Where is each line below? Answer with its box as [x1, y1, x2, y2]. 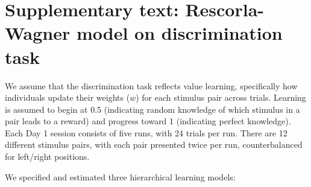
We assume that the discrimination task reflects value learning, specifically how [5, 79, 298, 92]
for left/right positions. [5, 150, 90, 163]
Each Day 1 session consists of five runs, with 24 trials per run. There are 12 [5, 126, 287, 139]
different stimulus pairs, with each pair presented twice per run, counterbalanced [5, 138, 303, 151]
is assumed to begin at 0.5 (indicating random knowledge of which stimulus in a [5, 103, 300, 115]
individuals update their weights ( [5, 91, 130, 104]
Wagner [5, 21, 71, 45]
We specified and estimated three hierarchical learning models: [5, 170, 236, 183]
